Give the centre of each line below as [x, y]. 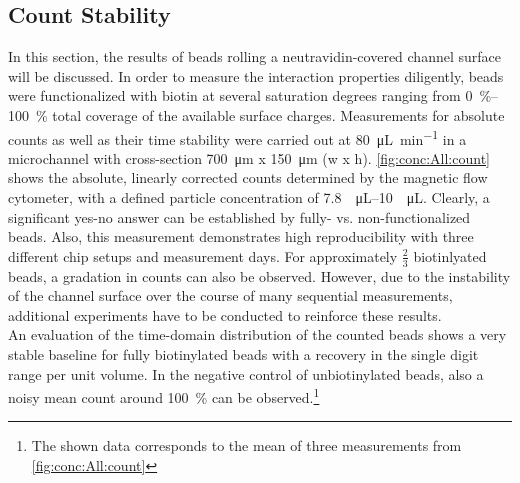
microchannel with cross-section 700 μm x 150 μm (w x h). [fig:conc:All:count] [249, 157]
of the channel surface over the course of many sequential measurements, [230, 295]
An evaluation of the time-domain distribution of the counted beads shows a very [257, 334]
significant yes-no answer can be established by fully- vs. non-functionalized [239, 216]
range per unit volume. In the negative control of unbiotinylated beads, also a [246, 373]
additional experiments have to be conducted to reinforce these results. [225, 314]
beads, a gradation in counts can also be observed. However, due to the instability [259, 275]
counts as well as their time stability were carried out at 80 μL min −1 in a [237, 137]
